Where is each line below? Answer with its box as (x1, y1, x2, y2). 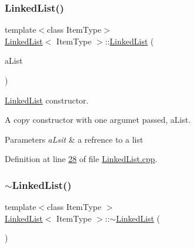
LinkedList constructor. (5, 94, 88, 106)
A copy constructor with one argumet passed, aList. (5, 113, 191, 126)
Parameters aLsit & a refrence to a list (5, 133, 143, 145)
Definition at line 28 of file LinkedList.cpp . (5, 153, 158, 165)
